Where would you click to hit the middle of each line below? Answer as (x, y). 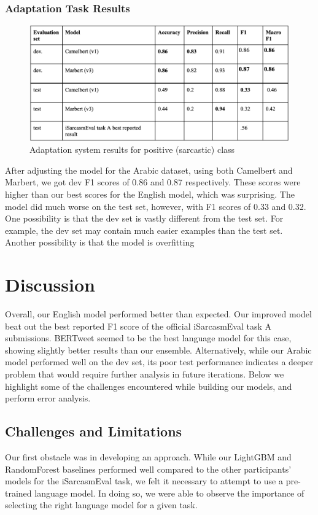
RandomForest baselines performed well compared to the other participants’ (148, 469)
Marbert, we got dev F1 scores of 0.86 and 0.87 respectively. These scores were (153, 182)
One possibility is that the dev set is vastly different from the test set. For (144, 218)
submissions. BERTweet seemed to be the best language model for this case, (148, 338)
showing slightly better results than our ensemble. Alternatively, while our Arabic (158, 350)
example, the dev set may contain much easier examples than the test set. (144, 230)
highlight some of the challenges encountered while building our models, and (149, 386)
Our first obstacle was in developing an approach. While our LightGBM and (148, 457)
